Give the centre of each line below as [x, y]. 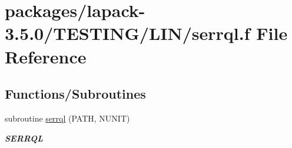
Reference [46, 56]
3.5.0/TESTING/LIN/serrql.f [127, 33]
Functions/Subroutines [75, 94]
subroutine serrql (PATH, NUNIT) [67, 118]
